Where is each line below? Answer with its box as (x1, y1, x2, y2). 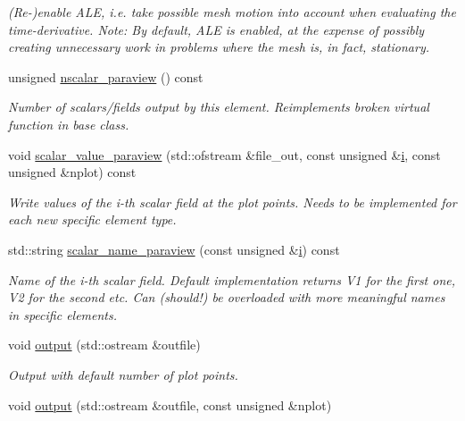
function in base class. (8, 114, 129, 133)
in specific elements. (8, 305, 118, 324)
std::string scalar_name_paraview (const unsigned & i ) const (8, 240, 340, 258)
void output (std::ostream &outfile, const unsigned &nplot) (8, 395, 332, 414)
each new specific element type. (8, 210, 177, 229)
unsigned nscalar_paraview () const (8, 67, 203, 86)
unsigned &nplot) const (8, 163, 137, 181)
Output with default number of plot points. (8, 365, 238, 383)
